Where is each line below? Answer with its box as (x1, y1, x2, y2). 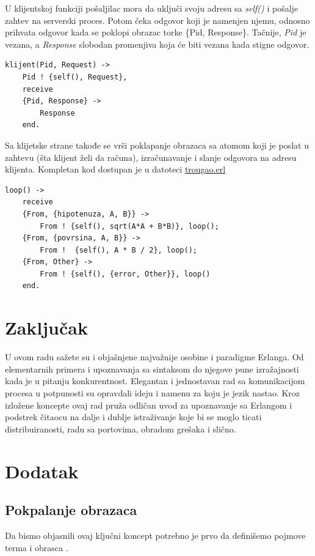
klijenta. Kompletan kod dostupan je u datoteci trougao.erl (5, 163, 226, 176)
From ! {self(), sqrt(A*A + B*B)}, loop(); (40, 221, 219, 231)
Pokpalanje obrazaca (5, 500, 137, 519)
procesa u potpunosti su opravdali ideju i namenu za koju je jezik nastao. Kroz (5, 386, 300, 399)
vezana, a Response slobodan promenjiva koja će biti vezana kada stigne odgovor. (5, 37, 310, 50)
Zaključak (5, 315, 88, 340)
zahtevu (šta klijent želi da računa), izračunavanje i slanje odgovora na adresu (5, 150, 297, 163)
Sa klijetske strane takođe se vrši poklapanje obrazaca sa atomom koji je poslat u (5, 138, 309, 151)
